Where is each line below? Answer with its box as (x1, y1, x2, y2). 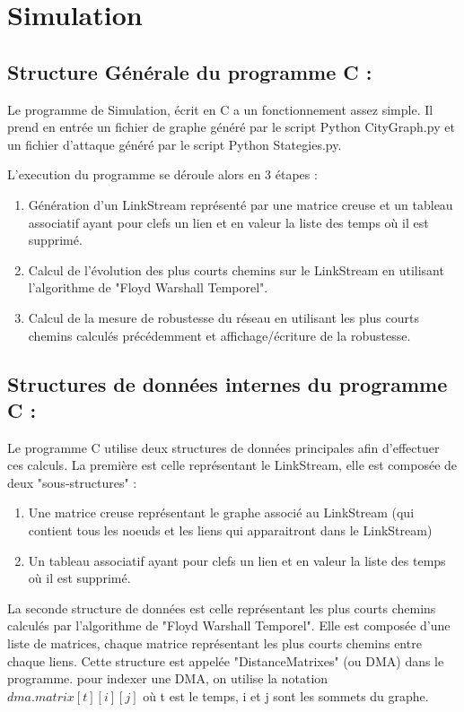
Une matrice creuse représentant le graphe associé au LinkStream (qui (28, 503, 415, 522)
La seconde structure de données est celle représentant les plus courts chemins (7, 598, 436, 617)
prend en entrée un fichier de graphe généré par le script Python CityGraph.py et (7, 117, 455, 136)
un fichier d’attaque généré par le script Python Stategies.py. (7, 135, 342, 153)
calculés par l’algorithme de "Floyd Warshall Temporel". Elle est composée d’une (7, 616, 451, 635)
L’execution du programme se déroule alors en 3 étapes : (7, 165, 318, 184)
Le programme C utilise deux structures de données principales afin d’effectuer (7, 438, 440, 456)
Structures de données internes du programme (7, 369, 448, 397)
